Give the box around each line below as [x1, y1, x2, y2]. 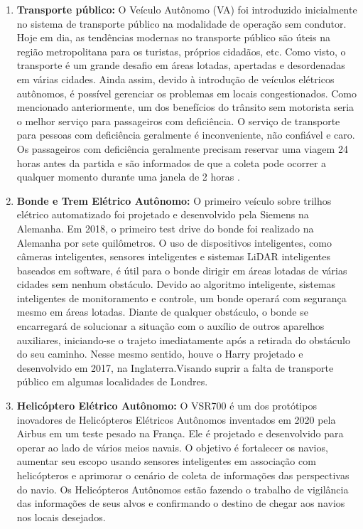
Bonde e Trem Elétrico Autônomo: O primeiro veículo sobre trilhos [16, 193, 332, 208]
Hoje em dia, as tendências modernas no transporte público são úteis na [16, 30, 330, 45]
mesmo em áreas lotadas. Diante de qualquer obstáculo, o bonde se [16, 304, 308, 319]
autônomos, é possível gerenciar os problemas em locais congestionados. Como [16, 85, 357, 100]
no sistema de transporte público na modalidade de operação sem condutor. [16, 16, 347, 31]
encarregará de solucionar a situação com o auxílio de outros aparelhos [16, 319, 325, 333]
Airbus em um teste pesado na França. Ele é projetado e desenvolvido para [16, 426, 344, 441]
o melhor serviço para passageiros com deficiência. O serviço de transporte [16, 113, 340, 128]
